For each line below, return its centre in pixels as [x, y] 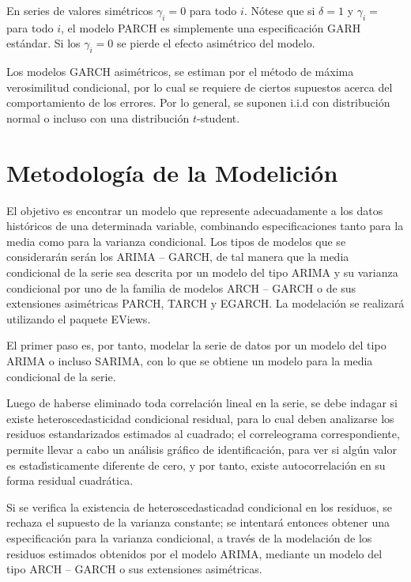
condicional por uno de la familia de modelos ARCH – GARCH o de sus [181, 287]
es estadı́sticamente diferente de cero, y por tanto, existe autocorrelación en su [196, 465]
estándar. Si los [43, 43]
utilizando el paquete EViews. [79, 318]
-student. [219, 117]
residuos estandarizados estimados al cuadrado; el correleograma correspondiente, [203, 434]
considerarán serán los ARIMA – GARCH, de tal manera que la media [178, 257]
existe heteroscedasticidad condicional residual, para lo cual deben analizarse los [200, 418]
